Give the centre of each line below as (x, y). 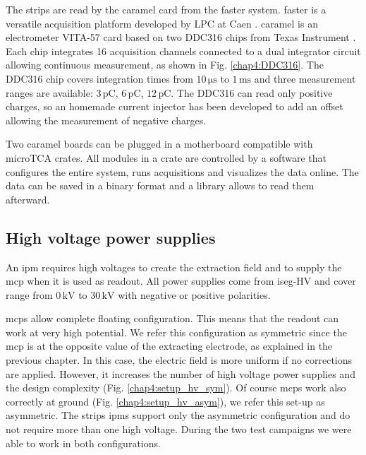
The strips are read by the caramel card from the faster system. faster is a (166, 9)
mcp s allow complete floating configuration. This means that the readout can (172, 318)
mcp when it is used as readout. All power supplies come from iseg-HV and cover (181, 281)
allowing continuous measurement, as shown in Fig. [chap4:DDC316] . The (165, 65)
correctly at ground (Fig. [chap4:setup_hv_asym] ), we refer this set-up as (165, 401)
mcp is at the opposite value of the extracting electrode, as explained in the (169, 346)
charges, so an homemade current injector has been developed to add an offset (175, 106)
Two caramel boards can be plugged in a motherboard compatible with (159, 144)
